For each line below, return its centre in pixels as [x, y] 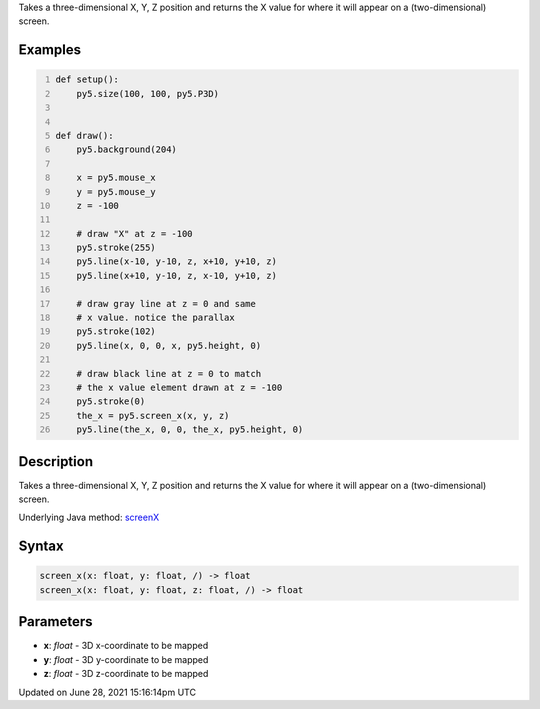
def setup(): [87, 79]
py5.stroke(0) [111, 401]
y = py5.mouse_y [116, 191]
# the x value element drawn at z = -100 [179, 387]
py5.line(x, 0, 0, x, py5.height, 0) [169, 345]
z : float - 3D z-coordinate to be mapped [126, 674]
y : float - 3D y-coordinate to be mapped [126, 659]
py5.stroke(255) [116, 248]
